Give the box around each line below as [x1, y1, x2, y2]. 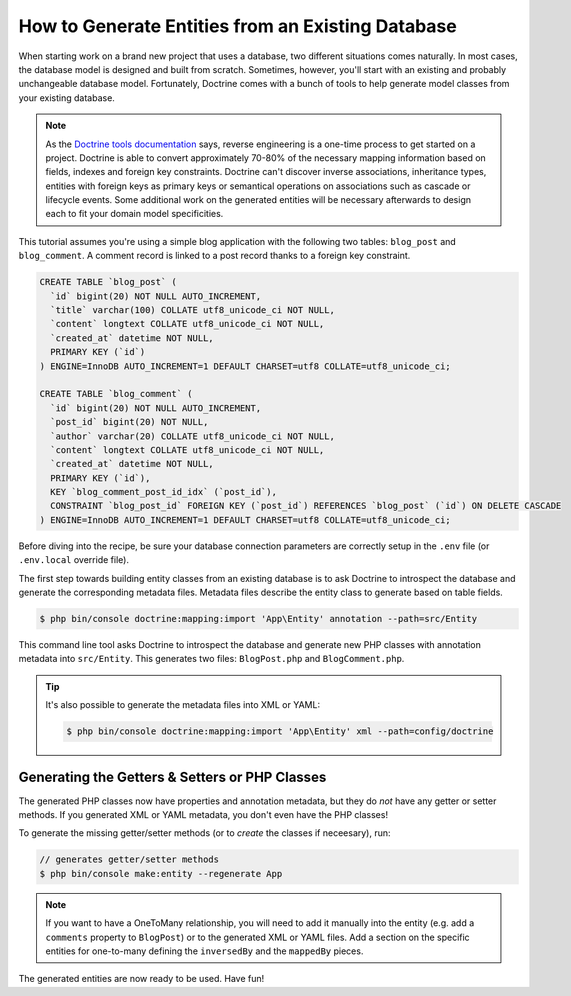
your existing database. [18, 91, 115, 104]
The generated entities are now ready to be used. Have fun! [18, 973, 265, 985]
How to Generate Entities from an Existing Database [18, 15, 457, 37]
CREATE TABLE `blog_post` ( [39, 276, 177, 288]
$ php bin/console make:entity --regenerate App [39, 868, 283, 879]
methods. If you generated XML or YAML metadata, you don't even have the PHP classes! [18, 809, 389, 821]
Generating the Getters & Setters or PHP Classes [18, 768, 327, 785]
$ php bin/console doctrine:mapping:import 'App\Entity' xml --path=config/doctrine [66, 726, 494, 737]
